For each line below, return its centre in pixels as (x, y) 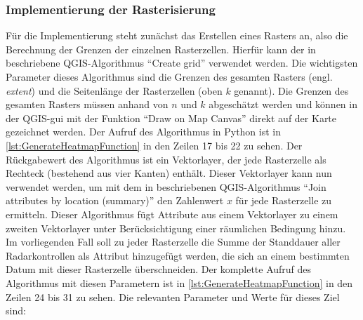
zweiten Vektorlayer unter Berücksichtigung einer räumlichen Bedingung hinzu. (176, 228)
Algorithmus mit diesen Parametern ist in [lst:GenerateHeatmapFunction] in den (179, 282)
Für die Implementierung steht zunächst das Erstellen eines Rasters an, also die (177, 35)
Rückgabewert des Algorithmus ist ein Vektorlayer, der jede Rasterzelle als (166, 159)
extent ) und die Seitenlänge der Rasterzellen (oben (114, 90)
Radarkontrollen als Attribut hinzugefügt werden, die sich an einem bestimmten (178, 255)
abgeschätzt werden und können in (283, 104)
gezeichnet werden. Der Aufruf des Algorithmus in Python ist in (144, 132)
